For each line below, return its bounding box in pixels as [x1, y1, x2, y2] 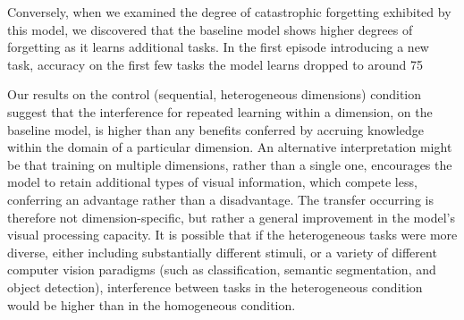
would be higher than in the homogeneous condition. [7, 295, 296, 314]
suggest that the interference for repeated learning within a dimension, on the [7, 102, 433, 121]
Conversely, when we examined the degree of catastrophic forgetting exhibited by [7, 3, 451, 21]
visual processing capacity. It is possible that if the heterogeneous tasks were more [7, 225, 458, 244]
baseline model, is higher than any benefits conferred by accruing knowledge [7, 120, 424, 139]
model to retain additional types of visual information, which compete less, [7, 173, 418, 191]
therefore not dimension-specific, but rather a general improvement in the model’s [7, 207, 455, 226]
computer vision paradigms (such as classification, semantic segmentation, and [7, 260, 436, 279]
